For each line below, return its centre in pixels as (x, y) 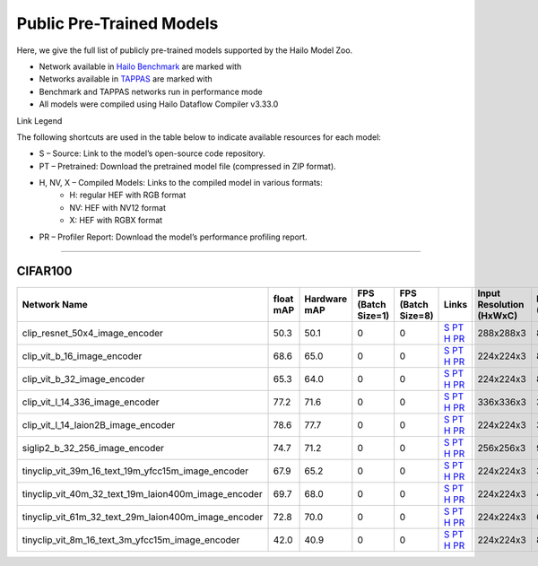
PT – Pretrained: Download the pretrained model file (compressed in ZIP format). (187, 166)
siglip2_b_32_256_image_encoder (93, 448)
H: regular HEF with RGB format (128, 195)
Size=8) (417, 316)
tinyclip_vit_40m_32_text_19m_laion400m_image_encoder (143, 493)
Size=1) (373, 316)
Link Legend (39, 120)
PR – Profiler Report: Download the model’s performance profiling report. (174, 237)
